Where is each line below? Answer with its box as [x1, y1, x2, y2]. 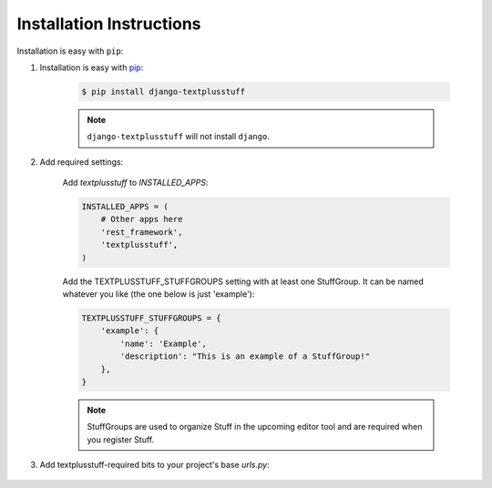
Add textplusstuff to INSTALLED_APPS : [62, 178, 209, 188]
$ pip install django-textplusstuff [81, 86, 246, 97]
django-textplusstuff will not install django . [87, 131, 271, 142]
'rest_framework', [100, 227, 183, 237]
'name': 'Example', [119, 338, 207, 349]
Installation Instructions [16, 14, 201, 34]
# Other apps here [100, 214, 183, 225]
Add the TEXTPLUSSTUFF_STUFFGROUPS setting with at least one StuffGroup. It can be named [62, 276, 424, 287]
